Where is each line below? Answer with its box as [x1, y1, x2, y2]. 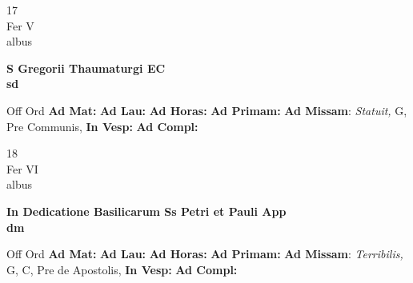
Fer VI [6, 160, 38, 177]
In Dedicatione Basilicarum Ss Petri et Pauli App [6, 202, 287, 219]
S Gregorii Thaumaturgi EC [6, 59, 166, 76]
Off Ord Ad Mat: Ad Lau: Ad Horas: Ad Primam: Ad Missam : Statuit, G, [6, 102, 407, 118]
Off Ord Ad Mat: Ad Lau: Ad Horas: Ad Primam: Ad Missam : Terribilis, [6, 245, 403, 262]
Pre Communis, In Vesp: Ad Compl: [6, 118, 198, 134]
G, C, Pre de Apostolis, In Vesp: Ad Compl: [6, 261, 238, 277]
